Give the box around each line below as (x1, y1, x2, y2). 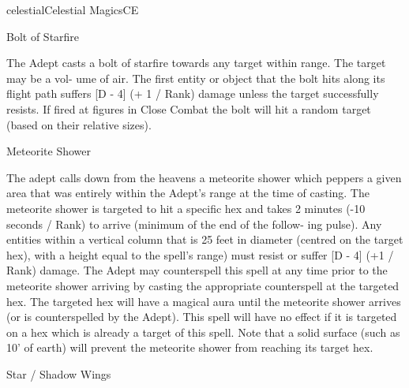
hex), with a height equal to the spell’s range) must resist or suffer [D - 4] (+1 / (6, 246, 394, 263)
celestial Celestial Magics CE (6, 2, 139, 17)
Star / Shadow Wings (6, 365, 111, 382)
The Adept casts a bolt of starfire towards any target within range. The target (6, 54, 386, 71)
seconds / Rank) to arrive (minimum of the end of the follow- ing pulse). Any (6, 215, 382, 232)
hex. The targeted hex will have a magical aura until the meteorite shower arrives (6, 293, 401, 309)
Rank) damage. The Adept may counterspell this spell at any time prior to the (6, 262, 388, 278)
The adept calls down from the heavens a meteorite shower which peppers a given (6, 169, 402, 185)
